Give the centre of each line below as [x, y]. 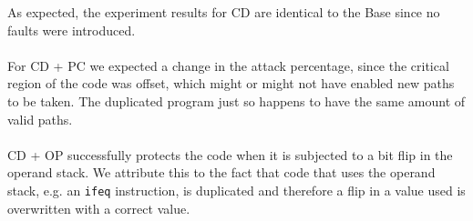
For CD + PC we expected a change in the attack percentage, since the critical [228, 65]
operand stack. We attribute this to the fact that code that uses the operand [221, 172]
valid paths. [40, 119]
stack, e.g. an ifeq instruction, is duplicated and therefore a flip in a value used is [236, 190]
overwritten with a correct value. [99, 208]
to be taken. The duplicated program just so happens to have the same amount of [236, 100]
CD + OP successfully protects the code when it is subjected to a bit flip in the [230, 154]
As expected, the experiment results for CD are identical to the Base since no [224, 12]
